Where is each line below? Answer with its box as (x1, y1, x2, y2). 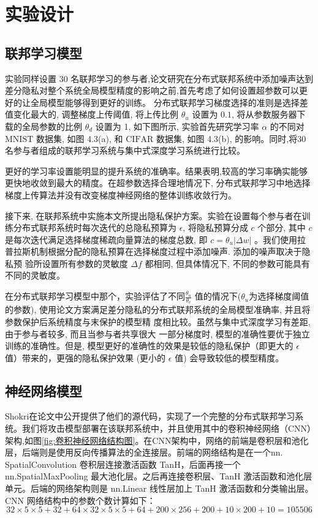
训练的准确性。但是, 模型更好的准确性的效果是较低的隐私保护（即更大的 (5, 339, 293, 352)
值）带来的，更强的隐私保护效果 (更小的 (5, 351, 166, 364)
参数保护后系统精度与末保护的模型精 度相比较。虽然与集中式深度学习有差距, (5, 315, 311, 328)
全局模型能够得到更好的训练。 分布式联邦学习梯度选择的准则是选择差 (30, 96, 308, 108)
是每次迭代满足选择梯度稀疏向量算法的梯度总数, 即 (5, 233, 208, 246)
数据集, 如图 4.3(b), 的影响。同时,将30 (156, 132, 306, 145)
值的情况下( (194, 290, 241, 302)
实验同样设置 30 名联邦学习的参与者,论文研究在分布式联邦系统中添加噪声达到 (5, 72, 314, 84)
